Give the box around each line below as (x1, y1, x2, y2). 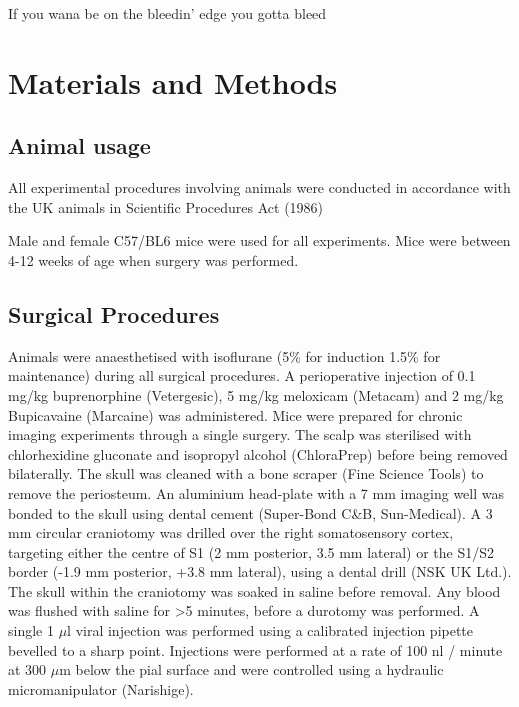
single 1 (8, 620, 54, 641)
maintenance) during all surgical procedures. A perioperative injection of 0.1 (8, 365, 476, 386)
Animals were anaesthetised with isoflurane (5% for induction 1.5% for (8, 345, 441, 366)
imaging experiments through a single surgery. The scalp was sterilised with (8, 424, 472, 445)
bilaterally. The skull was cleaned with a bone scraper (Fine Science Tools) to (8, 463, 484, 484)
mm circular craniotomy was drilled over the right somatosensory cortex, (8, 522, 454, 543)
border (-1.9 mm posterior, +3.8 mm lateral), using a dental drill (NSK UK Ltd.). (8, 561, 512, 582)
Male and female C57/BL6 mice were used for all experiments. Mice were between (8, 230, 511, 251)
